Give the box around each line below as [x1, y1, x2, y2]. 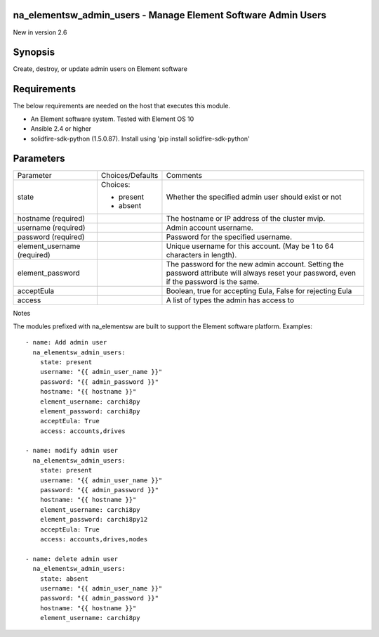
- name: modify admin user [25, 446, 119, 455]
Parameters [13, 153, 65, 165]
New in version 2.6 [13, 28, 67, 37]
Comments [166, 171, 203, 181]
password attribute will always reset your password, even [166, 268, 356, 278]
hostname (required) [17, 214, 86, 224]
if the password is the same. [166, 277, 260, 287]
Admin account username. [166, 223, 254, 233]
